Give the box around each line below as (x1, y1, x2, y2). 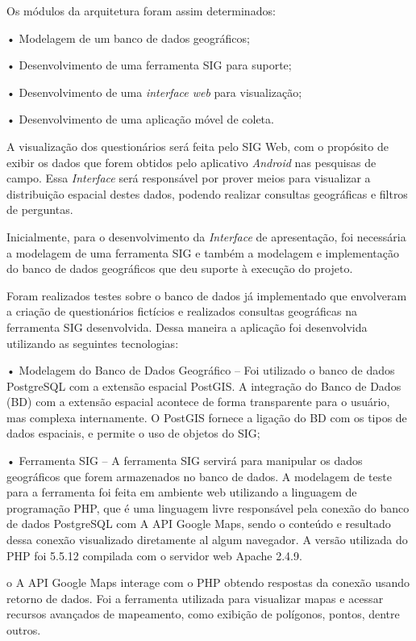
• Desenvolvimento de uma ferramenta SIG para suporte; (6, 57, 292, 73)
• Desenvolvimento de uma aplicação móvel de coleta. (6, 111, 274, 128)
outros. (6, 622, 41, 638)
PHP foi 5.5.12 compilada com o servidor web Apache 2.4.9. (6, 547, 302, 563)
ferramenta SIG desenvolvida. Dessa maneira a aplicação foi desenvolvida (6, 318, 368, 335)
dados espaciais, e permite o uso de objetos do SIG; (6, 425, 260, 442)
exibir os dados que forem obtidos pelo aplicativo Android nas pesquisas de (6, 153, 376, 170)
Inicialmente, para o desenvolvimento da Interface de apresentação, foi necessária (6, 228, 406, 245)
